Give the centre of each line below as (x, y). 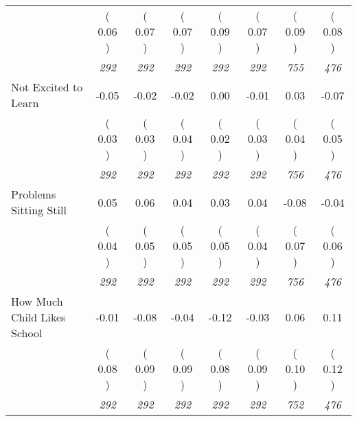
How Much (37, 301)
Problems (34, 194)
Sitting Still (39, 210)
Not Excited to (47, 87)
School (27, 333)
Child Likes (38, 317)
